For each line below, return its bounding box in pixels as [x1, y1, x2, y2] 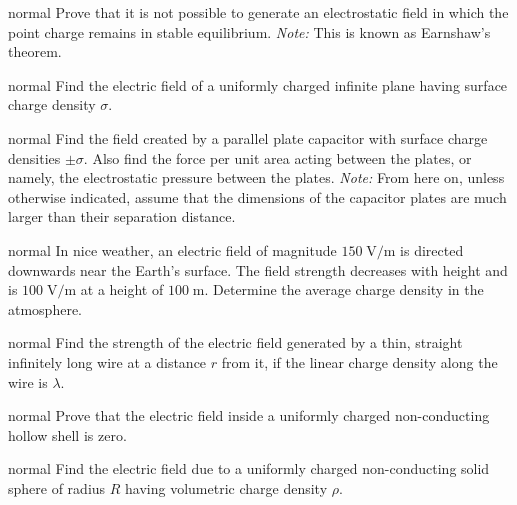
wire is [8, 371, 48, 392]
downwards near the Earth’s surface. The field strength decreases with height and [8, 259, 508, 280]
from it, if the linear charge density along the [221, 351, 498, 372]
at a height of [80, 279, 164, 300]
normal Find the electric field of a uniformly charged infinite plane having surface [8, 74, 508, 95]
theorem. [8, 41, 62, 62]
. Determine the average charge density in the [204, 279, 484, 300]
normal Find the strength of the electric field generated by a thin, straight [8, 332, 463, 353]
